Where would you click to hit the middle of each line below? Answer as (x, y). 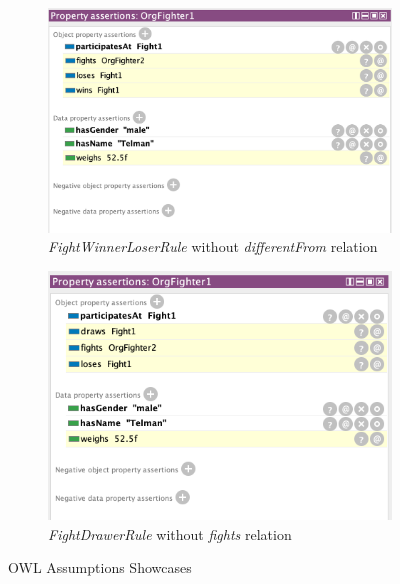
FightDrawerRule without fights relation (170, 533)
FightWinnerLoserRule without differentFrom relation (213, 246)
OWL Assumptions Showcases (100, 567)
